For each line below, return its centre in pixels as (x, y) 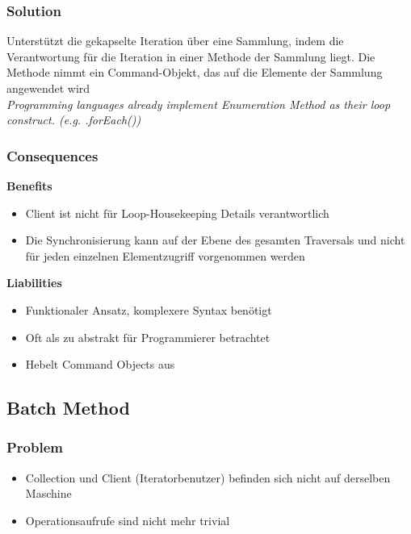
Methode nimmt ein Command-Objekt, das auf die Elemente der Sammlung (195, 72)
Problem (35, 447)
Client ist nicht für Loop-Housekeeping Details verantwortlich (177, 213)
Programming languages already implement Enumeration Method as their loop (199, 104)
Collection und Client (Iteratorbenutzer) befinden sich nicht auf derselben (208, 477)
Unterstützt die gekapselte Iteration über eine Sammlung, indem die (175, 41)
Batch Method (68, 408)
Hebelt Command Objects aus (100, 364)
